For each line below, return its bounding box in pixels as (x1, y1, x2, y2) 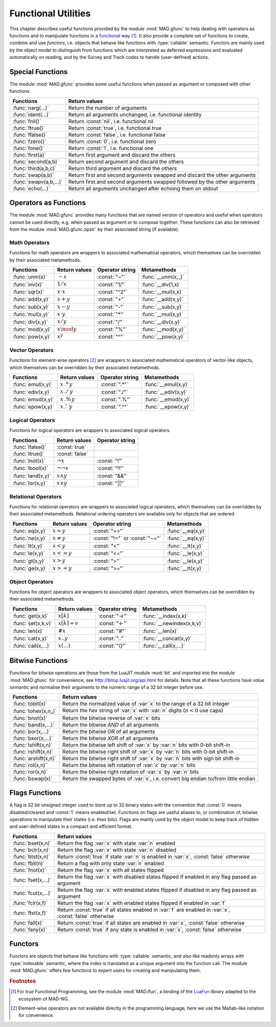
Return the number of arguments (68, 104, 147, 111)
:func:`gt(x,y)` (12, 557, 46, 564)
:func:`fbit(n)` (12, 860, 45, 867)
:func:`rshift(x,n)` (12, 748, 54, 755)
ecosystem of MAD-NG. (18, 996, 69, 1002)
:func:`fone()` (12, 144, 44, 152)
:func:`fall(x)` (12, 919, 44, 926)
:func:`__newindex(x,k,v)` (142, 620, 203, 627)
